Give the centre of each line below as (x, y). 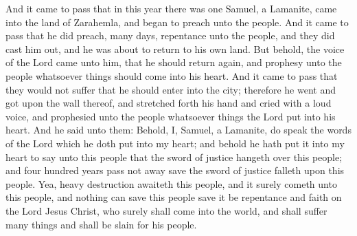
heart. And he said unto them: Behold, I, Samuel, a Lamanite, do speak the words (178, 130)
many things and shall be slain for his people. (101, 224)
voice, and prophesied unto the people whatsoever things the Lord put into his (171, 116)
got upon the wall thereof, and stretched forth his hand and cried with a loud (169, 103)
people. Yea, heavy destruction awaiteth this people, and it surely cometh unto (171, 183)
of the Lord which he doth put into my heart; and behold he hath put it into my (175, 143)
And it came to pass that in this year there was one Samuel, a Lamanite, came (171, 8)
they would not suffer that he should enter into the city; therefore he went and (171, 89)
